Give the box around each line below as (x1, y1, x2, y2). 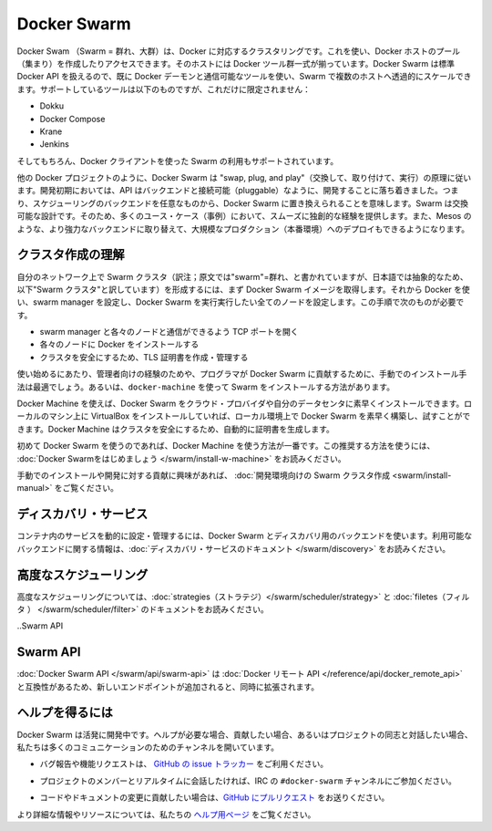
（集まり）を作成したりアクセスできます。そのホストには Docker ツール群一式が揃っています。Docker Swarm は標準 (16, 57, 456, 68)
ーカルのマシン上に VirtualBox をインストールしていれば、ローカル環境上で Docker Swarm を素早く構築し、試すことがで (16, 410, 471, 421)
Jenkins (39, 139, 70, 150)
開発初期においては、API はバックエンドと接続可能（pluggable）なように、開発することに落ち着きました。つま (39, 185, 459, 196)
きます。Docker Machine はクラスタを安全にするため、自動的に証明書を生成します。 (16, 423, 334, 434)
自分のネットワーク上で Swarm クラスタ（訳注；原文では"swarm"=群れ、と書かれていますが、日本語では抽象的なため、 (16, 271, 468, 282)
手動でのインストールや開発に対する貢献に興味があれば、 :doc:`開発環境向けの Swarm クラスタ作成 (16, 470, 391, 481)
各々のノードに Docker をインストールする (39, 338, 200, 350)
